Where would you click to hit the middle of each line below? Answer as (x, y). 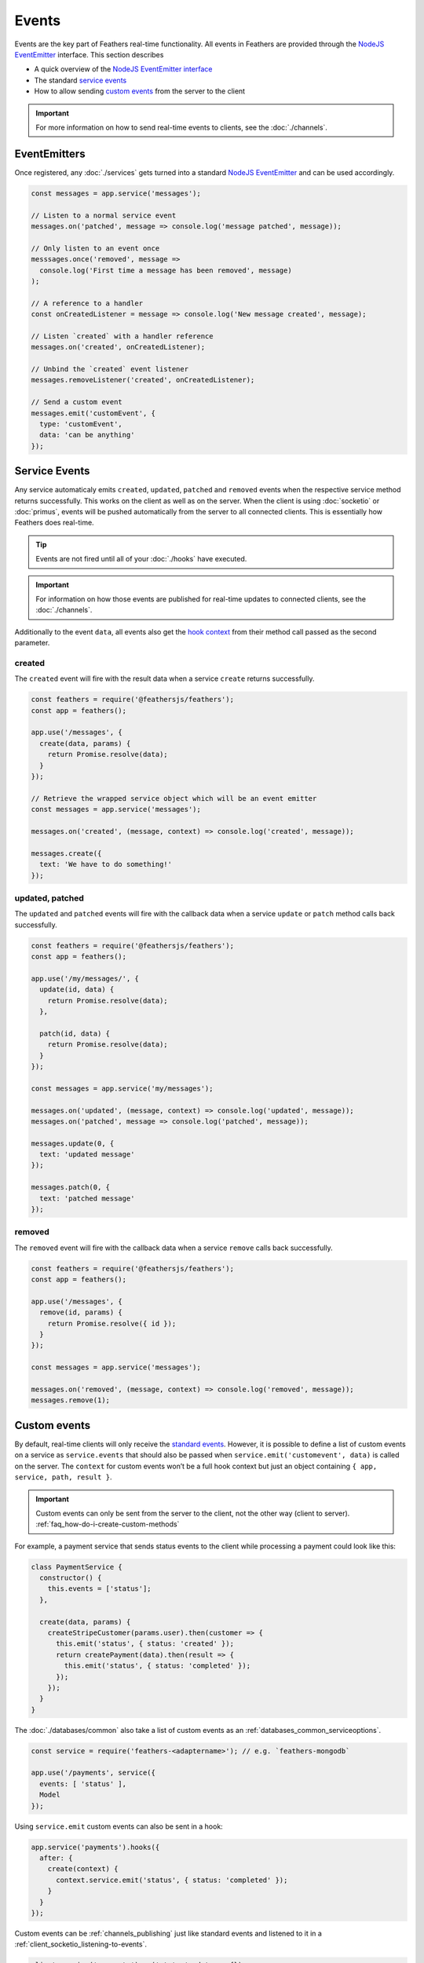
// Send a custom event (77, 402)
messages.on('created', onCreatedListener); (118, 347)
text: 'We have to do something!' (106, 865)
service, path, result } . (63, 1477)
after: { (56, 1858)
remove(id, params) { (81, 1312)
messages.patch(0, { (70, 1187)
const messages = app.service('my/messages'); (122, 1088)
